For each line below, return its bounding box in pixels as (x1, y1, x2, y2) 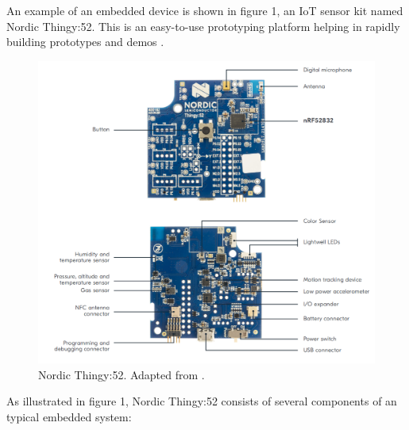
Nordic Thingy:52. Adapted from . (38, 366, 205, 382)
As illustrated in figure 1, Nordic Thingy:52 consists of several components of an (6, 393, 397, 409)
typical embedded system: (6, 408, 132, 424)
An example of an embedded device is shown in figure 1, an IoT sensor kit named (6, 2, 403, 18)
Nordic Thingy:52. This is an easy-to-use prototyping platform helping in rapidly (6, 17, 400, 34)
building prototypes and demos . (6, 33, 164, 50)
